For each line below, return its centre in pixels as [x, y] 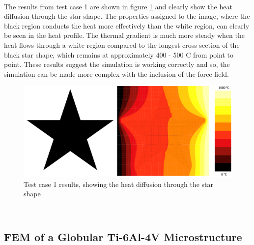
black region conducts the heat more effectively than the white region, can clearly [127, 25]
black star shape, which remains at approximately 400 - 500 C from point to [119, 54]
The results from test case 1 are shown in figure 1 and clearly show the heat [118, 6]
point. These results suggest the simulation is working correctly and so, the [117, 64]
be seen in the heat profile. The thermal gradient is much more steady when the [124, 35]
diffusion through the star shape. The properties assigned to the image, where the [127, 16]
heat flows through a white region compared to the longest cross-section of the [122, 45]
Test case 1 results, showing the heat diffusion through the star [119, 184]
